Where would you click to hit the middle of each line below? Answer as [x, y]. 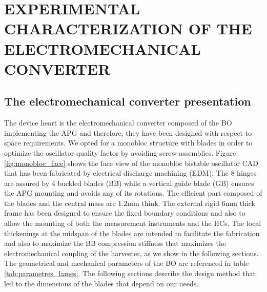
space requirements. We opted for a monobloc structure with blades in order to [128, 143]
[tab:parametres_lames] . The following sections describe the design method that [130, 273]
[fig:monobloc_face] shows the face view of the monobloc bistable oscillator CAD [131, 163]
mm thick [240, 203]
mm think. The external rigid [173, 203]
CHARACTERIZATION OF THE [128, 28]
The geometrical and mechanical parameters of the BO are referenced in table [127, 263]
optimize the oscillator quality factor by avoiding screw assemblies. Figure [120, 152]
